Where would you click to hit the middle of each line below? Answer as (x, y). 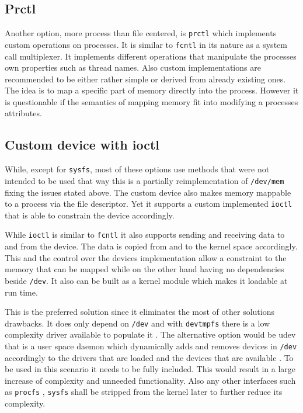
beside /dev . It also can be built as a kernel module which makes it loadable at (146, 280)
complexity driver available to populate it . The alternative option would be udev (150, 334)
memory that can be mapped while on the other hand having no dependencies (144, 269)
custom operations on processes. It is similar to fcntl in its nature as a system (146, 44)
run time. (21, 292)
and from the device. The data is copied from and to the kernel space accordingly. (151, 246)
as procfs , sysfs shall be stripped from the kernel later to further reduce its (144, 392)
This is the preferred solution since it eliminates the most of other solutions (140, 312)
